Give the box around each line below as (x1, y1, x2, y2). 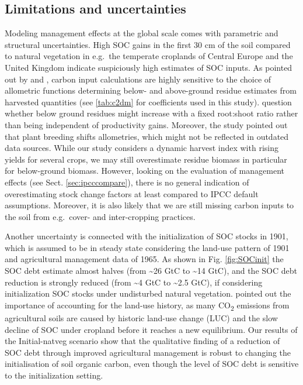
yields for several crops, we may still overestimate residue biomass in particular (5, 153, 287, 165)
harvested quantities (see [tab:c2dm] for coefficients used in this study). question (5, 95, 292, 108)
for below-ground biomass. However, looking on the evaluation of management (5, 164, 284, 177)
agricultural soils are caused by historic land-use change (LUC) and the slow (5, 311, 278, 324)
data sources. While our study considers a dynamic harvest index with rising (5, 142, 278, 154)
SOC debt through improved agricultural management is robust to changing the (5, 346, 291, 358)
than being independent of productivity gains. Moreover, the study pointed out (5, 118, 288, 130)
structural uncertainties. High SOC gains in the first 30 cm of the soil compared (5, 38, 291, 50)
